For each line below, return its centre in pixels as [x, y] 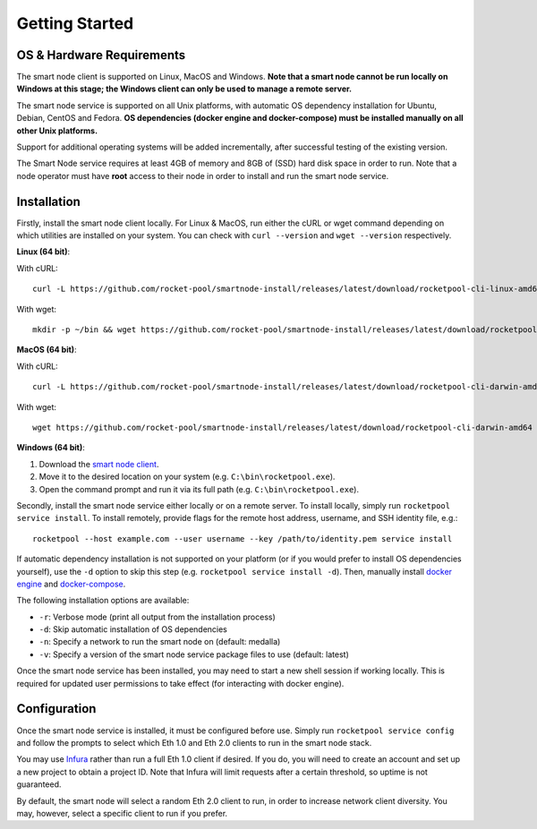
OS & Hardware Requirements [101, 55]
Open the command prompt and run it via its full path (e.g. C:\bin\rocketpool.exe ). [199, 489]
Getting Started [75, 23]
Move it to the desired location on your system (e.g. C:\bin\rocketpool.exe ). [187, 477]
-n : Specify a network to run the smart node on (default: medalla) [160, 642]
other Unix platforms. [57, 131]
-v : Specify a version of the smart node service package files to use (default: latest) [194, 654]
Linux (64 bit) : [43, 252]
